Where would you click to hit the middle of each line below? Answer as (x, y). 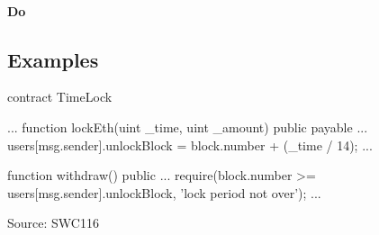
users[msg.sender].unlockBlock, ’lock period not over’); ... (164, 192)
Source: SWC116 (53, 223)
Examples (53, 59)
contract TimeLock (60, 97)
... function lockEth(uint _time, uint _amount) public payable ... (188, 127)
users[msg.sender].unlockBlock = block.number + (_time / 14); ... (190, 145)
